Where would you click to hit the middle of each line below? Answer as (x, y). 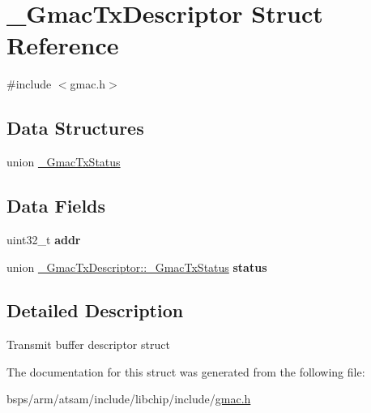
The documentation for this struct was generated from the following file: (186, 371)
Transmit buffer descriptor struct (88, 344)
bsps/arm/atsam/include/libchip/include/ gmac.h (129, 399)
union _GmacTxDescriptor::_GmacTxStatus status (137, 267)
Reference (63, 45)
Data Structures (75, 128)
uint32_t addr (44, 239)
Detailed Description (95, 310)
